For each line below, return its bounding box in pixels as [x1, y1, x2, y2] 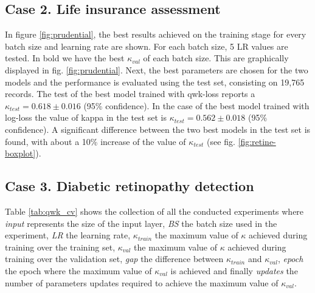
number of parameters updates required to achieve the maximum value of [5, 276, 279, 289]
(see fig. [207, 135, 235, 147]
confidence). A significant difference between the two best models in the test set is [5, 123, 311, 135]
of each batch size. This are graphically [143, 52, 289, 64]
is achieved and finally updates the [170, 264, 298, 277]
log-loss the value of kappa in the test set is [5, 111, 167, 124]
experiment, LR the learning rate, [5, 229, 131, 241]
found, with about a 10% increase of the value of [5, 135, 186, 147]
